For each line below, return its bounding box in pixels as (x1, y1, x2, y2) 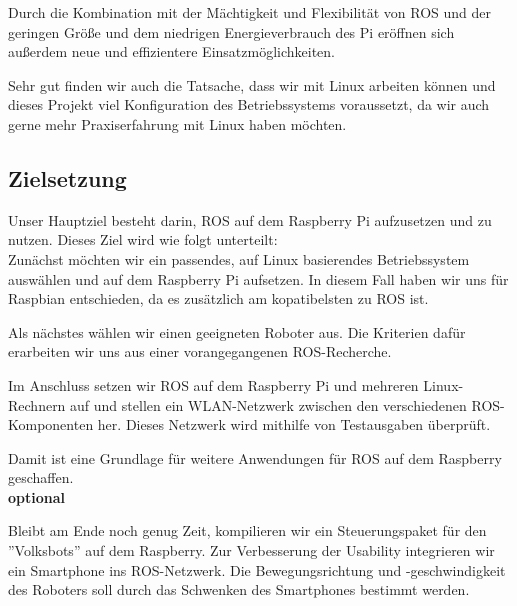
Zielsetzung (8, 162, 127, 193)
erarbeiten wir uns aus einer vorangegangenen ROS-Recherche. (8, 341, 392, 362)
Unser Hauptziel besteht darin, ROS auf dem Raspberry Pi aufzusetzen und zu (8, 209, 492, 230)
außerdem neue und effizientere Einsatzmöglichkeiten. (8, 41, 335, 62)
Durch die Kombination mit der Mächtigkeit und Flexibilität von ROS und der (8, 2, 491, 22)
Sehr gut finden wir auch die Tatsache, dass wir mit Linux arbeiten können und (8, 74, 496, 95)
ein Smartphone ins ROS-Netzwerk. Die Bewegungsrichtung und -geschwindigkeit (8, 559, 506, 580)
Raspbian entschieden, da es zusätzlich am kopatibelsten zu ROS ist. (8, 288, 429, 309)
